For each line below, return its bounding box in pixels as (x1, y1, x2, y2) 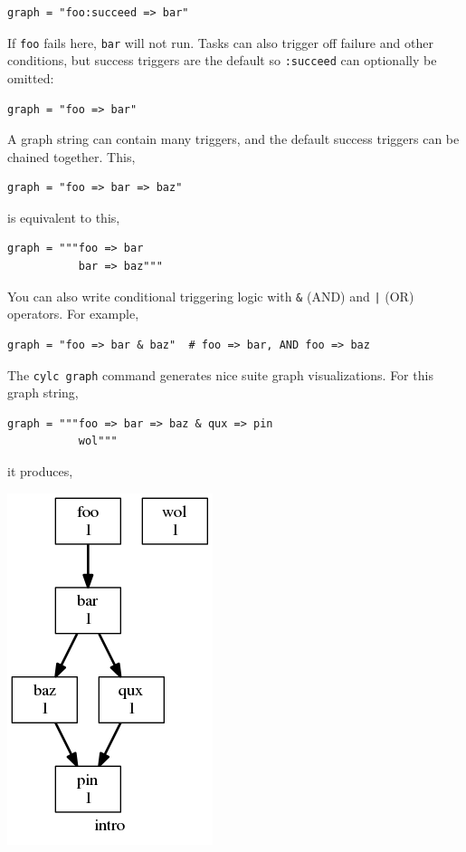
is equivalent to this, (7, 207, 120, 226)
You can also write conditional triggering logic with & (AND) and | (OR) (7, 286, 414, 305)
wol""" (78, 435, 118, 448)
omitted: (7, 68, 54, 87)
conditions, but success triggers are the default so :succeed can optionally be (7, 51, 437, 70)
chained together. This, (7, 147, 136, 166)
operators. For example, (7, 304, 139, 323)
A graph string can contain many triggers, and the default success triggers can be (7, 129, 460, 148)
